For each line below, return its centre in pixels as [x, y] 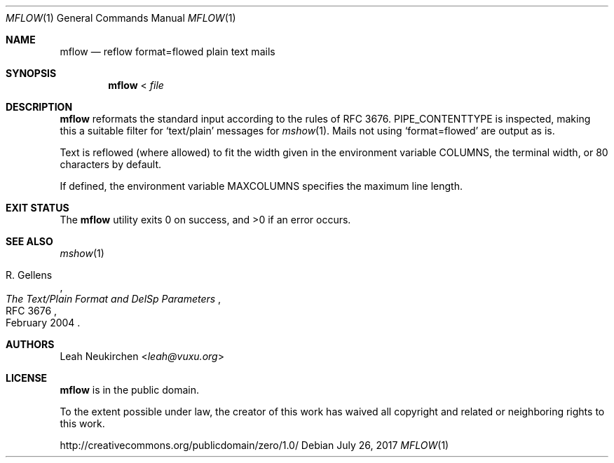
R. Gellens [29, 275]
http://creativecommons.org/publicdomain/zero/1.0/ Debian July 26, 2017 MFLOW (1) [254, 445]
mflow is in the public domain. [129, 390]
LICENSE [27, 378]
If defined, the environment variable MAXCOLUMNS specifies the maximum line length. [261, 186]
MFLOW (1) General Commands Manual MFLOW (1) [121, 18]
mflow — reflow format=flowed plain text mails [168, 51]
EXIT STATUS [37, 208]
